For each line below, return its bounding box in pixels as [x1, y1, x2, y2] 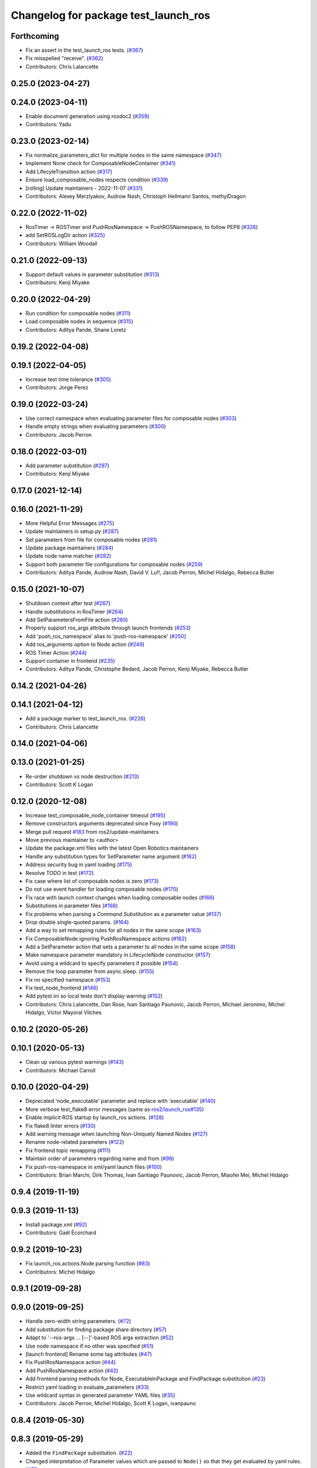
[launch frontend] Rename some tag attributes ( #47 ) [25, 1351, 152, 1358]
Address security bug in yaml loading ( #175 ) [25, 861, 132, 868]
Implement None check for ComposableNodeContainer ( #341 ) [25, 160, 176, 167]
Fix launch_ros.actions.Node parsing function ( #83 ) [25, 1260, 150, 1267]
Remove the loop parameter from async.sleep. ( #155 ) [25, 968, 154, 975]
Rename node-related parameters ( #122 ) [25, 1139, 124, 1146]
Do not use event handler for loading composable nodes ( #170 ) [25, 885, 178, 893]
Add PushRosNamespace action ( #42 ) [25, 1367, 119, 1374]
